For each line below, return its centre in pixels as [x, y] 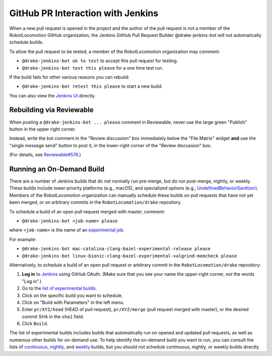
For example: [23, 239]
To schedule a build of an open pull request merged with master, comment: [87, 211]
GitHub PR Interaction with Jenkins [84, 13]
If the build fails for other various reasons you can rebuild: [69, 77]
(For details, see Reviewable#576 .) [45, 155]
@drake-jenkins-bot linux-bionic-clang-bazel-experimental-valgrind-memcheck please [129, 256]
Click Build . [35, 324]
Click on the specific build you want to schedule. [72, 295]
